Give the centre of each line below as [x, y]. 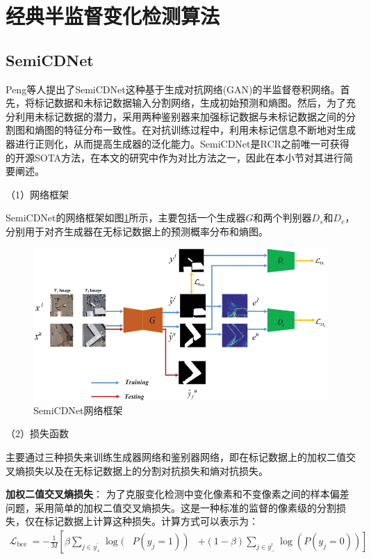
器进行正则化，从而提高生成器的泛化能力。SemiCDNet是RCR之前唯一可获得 [178, 143]
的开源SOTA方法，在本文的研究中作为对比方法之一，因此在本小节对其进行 [175, 157]
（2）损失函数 [37, 433]
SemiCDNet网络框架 [78, 410]
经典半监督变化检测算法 [113, 16]
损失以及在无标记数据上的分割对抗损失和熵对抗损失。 [146, 470]
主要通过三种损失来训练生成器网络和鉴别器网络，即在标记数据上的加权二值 [176, 457]
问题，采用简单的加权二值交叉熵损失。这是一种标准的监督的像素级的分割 [171, 507]
